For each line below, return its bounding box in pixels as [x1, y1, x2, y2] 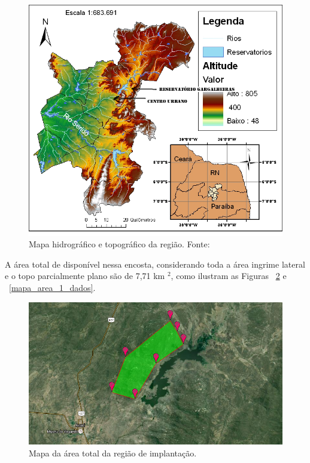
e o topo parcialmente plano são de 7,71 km [5, 269, 165, 282]
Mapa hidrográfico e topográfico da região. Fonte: [29, 238, 210, 250]
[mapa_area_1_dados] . [9, 281, 96, 294]
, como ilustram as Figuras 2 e [171, 269, 287, 282]
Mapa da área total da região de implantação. [29, 446, 197, 459]
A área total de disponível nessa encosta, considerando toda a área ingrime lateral [5, 257, 305, 270]
